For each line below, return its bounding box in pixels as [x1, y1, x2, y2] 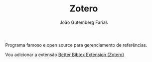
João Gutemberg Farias [59, 19, 108, 25]
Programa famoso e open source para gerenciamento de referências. [5, 42, 148, 48]
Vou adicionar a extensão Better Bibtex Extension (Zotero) [5, 52, 125, 58]
